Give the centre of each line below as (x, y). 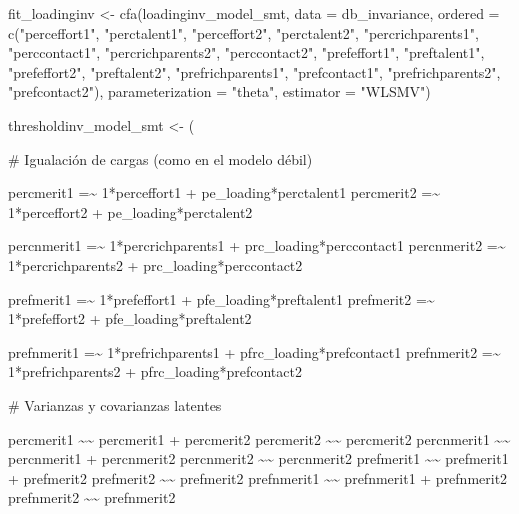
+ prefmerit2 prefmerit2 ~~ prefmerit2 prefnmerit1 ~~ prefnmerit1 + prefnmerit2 (258, 477)
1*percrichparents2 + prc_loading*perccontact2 (155, 264)
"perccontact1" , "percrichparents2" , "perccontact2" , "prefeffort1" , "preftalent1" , (246, 52)
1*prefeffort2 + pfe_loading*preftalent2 (130, 318)
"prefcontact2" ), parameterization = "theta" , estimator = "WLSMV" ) (219, 91)
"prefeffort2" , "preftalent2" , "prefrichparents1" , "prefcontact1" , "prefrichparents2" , (254, 71)
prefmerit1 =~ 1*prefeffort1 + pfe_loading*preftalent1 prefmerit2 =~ (221, 298)
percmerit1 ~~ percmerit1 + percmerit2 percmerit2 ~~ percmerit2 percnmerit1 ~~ (259, 438)
